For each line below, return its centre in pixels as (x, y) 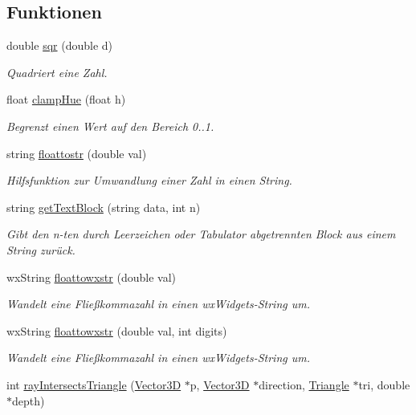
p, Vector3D (220, 384)
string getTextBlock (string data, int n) (104, 207)
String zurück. (41, 249)
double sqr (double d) (59, 45)
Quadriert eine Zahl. (57, 72)
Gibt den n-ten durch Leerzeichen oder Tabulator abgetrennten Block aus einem (201, 234)
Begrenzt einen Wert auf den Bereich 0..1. (110, 126)
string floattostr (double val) (77, 153)
